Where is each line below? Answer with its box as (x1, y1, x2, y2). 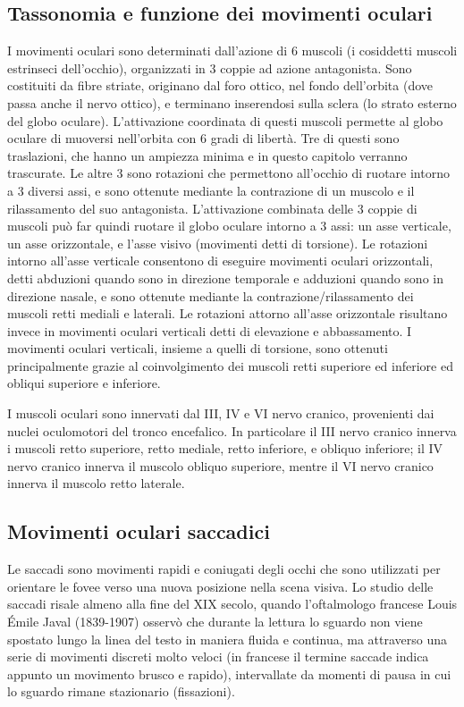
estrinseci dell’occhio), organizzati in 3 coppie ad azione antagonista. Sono (7, 58, 412, 77)
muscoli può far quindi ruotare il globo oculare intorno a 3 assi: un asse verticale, (7, 216, 451, 235)
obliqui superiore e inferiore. (7, 374, 161, 392)
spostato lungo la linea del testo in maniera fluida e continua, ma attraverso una (7, 629, 447, 648)
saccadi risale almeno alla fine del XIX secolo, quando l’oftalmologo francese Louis (7, 594, 458, 613)
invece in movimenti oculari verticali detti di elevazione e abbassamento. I (7, 321, 412, 340)
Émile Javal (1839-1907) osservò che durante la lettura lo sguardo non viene (7, 612, 423, 631)
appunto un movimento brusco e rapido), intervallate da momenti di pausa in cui (7, 664, 451, 683)
